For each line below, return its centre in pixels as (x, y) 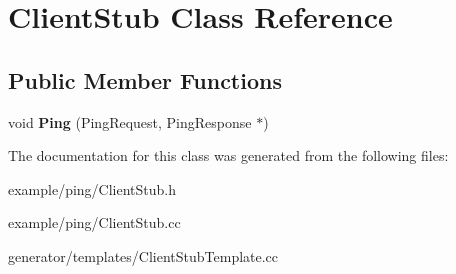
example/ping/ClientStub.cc (94, 222)
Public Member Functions (145, 79)
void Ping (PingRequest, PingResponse (130, 121)
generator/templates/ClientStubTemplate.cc (143, 255)
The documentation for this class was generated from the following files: (228, 155)
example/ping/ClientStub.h (92, 188)
